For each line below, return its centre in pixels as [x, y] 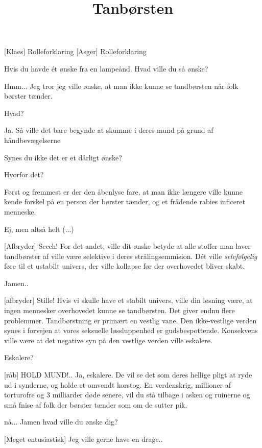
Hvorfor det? [24, 174]
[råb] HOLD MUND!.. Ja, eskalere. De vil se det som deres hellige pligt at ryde [128, 375]
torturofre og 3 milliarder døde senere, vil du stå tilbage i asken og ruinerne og [127, 395]
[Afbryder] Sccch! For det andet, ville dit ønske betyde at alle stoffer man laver [127, 246]
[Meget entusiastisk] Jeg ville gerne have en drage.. [84, 439]
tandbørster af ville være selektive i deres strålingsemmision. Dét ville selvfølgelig [131, 256]
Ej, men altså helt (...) [39, 229]
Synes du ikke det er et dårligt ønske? [63, 157]
